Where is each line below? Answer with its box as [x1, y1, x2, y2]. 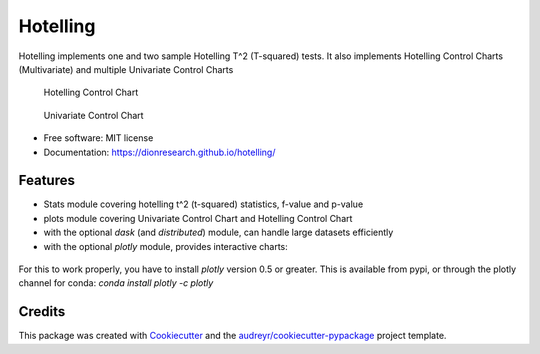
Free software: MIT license [43, 132, 154, 144]
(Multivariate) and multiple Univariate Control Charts [18, 63, 234, 75]
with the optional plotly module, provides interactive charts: [43, 240, 289, 252]
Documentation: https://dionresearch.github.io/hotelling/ [43, 146, 276, 158]
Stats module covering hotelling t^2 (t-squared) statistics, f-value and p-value [43, 198, 364, 210]
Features [18, 172, 75, 189]
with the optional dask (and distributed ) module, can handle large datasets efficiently [43, 226, 394, 239]
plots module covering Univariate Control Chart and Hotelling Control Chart [43, 212, 353, 224]
